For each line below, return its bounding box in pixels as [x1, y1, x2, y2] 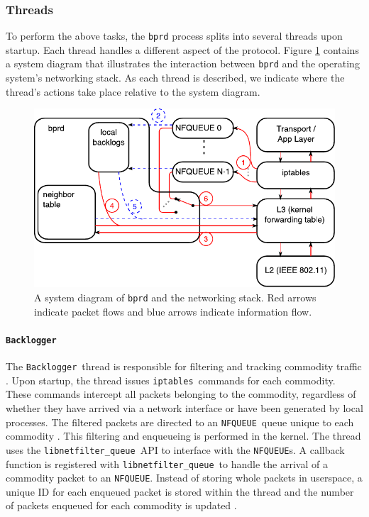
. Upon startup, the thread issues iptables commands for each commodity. [6, 372, 336, 387]
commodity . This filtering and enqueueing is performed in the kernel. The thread [6, 428, 361, 443]
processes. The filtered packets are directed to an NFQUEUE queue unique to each [6, 414, 354, 429]
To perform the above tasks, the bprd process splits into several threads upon [6, 28, 343, 43]
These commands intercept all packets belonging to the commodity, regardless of [6, 387, 356, 401]
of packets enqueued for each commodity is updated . [6, 498, 237, 513]
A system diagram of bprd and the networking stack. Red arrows [34, 289, 316, 304]
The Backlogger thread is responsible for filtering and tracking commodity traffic [6, 359, 362, 374]
